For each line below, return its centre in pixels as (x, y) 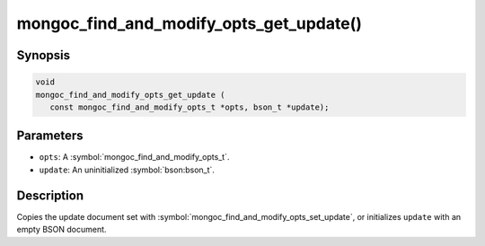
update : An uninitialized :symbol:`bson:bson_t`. (127, 170)
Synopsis (44, 55)
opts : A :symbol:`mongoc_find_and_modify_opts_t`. (134, 157)
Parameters (50, 136)
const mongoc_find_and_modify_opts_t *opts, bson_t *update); (190, 107)
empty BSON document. (62, 230)
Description (50, 195)
